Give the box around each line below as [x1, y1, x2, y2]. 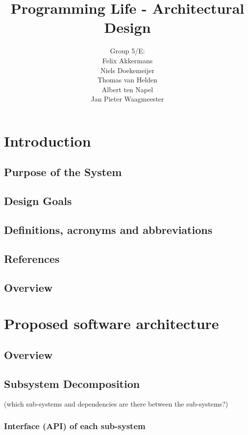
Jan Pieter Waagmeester [91, 94, 164, 104]
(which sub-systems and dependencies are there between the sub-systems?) [4, 399, 228, 409]
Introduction [4, 130, 91, 151]
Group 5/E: [110, 46, 145, 56]
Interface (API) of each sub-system [4, 419, 146, 432]
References [4, 251, 60, 266]
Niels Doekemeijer [100, 65, 154, 75]
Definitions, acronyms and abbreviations [4, 222, 213, 237]
